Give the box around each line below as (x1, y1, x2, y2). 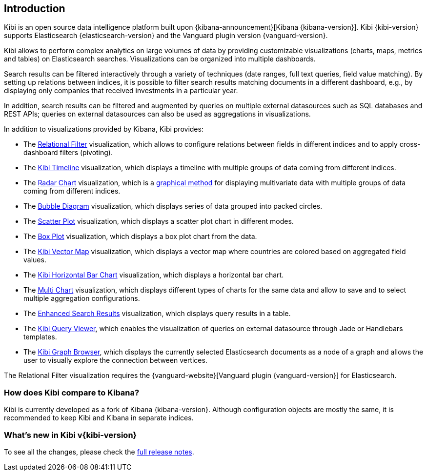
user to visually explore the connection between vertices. (23, 356, 207, 365)
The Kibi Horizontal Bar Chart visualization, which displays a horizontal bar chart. (23, 271, 284, 279)
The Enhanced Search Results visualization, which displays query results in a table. (23, 309, 291, 318)
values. (23, 256, 46, 264)
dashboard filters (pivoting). (23, 148, 113, 157)
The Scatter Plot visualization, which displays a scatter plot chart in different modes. (23, 217, 294, 226)
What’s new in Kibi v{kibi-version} (4, 430, 137, 440)
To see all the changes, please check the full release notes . (4, 447, 194, 456)
